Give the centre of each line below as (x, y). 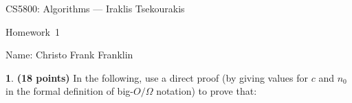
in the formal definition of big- (69, 91)
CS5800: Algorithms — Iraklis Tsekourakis (95, 8)
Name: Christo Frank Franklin (69, 55)
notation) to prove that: (207, 91)
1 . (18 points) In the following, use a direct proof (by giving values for (157, 77)
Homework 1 (33, 31)
